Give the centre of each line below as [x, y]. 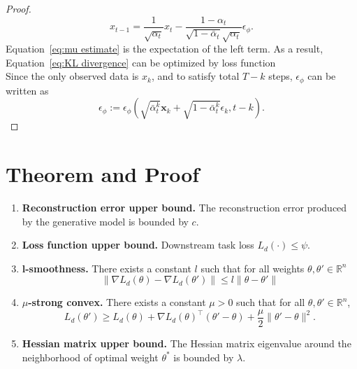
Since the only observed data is [72, 76]
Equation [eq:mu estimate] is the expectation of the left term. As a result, [165, 49]
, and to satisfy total [195, 76]
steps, [280, 76]
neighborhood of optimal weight [90, 357]
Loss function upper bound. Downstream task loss [138, 245]
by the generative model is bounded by [105, 221]
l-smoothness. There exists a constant [107, 268]
